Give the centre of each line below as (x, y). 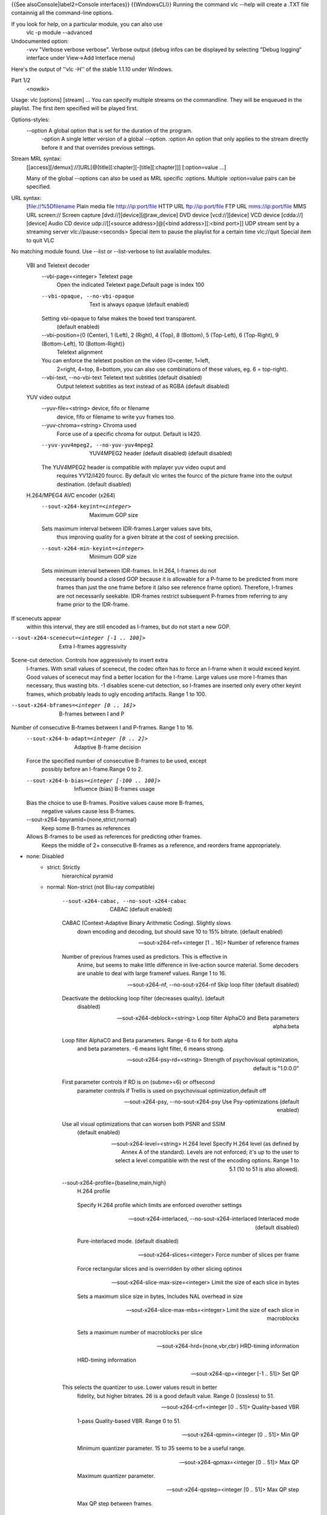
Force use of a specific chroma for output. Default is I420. (129, 434)
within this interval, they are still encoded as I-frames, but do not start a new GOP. (129, 627)
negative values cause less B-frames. (88, 811)
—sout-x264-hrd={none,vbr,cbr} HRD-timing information (228, 1346)
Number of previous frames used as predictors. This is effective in (144, 956)
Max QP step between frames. (115, 1503)
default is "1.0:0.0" (276, 1068)
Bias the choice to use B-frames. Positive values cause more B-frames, (115, 802)
